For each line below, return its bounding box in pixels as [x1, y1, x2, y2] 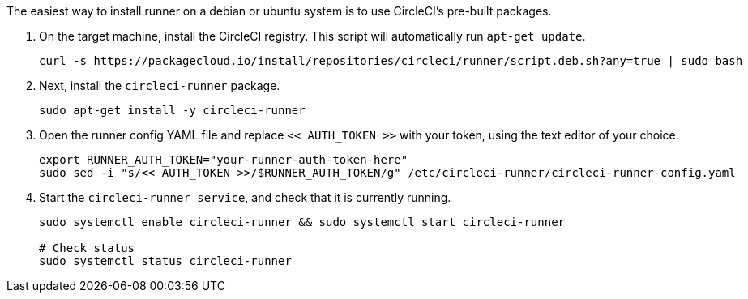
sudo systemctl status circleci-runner [39, 254, 292, 267]
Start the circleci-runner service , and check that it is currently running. [39, 190, 451, 204]
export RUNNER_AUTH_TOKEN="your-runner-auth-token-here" [39, 153, 408, 166]
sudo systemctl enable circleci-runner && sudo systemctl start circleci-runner [39, 216, 566, 229]
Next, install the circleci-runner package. [39, 79, 280, 92]
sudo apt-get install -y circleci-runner [39, 104, 306, 117]
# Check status [39, 241, 135, 254]
